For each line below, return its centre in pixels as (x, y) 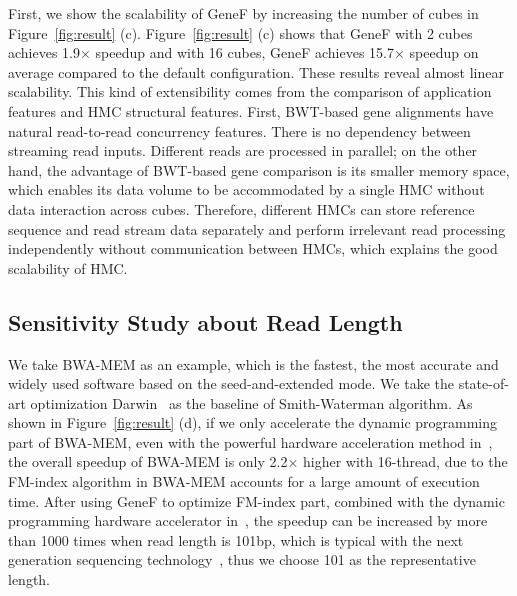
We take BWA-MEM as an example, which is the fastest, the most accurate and (253, 363)
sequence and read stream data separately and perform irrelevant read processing (257, 228)
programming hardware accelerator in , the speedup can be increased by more (248, 520)
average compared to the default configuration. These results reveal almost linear (256, 71)
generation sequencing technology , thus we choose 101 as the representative (242, 559)
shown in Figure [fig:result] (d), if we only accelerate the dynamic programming (253, 422)
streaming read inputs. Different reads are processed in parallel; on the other (243, 150)
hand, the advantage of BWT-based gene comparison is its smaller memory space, (259, 169)
